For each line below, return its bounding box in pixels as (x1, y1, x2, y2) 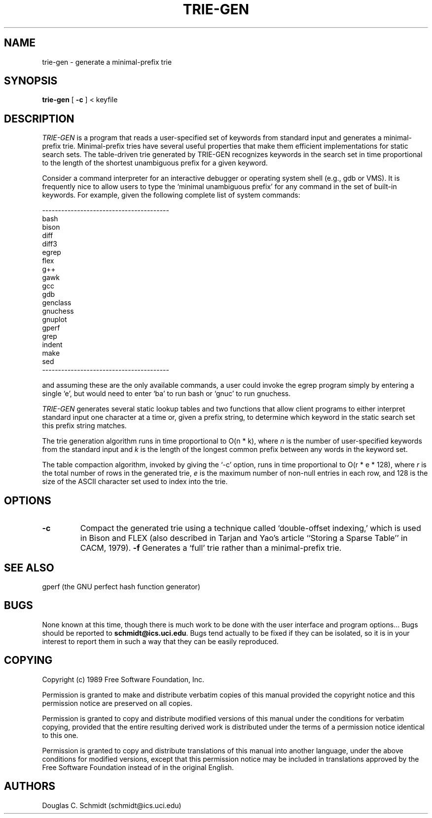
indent (42, 340, 63, 349)
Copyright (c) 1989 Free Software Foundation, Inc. (42, 675, 205, 684)
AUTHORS (4, 780, 56, 793)
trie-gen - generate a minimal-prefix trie (42, 57, 172, 66)
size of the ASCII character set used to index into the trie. (42, 477, 228, 486)
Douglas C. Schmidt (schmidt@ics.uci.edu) (42, 801, 181, 810)
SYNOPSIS (4, 75, 58, 87)
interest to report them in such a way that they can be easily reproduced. (42, 637, 279, 646)
